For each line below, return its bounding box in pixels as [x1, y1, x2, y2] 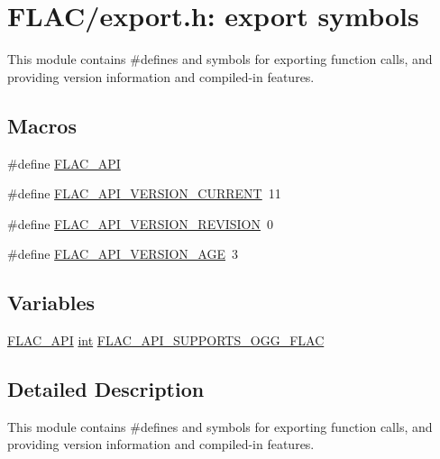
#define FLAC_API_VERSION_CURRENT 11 [7, 184, 281, 203]
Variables [7, 289, 96, 317]
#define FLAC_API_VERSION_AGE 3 [7, 244, 239, 263]
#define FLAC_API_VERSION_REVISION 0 [7, 214, 273, 233]
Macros [7, 111, 77, 139]
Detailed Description [7, 375, 205, 403]
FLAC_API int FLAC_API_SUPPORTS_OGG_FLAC [7, 331, 325, 350]
